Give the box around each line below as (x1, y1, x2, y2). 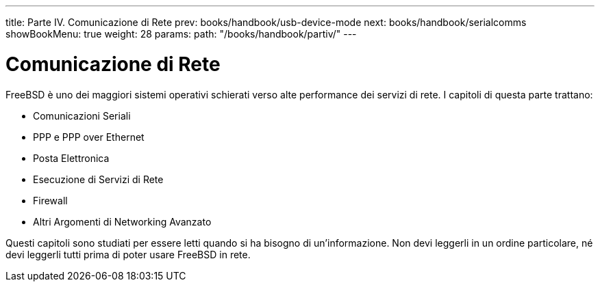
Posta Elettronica (33, 152, 110, 164)
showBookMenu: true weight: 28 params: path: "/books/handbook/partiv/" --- (5, 28, 357, 40)
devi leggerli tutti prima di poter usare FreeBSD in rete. (5, 248, 251, 260)
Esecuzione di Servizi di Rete (33, 173, 164, 185)
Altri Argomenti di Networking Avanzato (33, 215, 212, 228)
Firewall (33, 194, 68, 206)
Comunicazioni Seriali (33, 109, 131, 122)
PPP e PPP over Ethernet (33, 131, 145, 143)
